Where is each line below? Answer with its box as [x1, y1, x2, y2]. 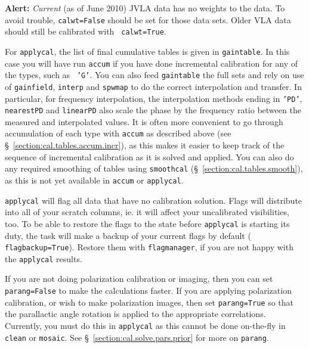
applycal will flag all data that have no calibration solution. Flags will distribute [5, 194, 302, 206]
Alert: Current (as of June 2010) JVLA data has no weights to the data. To [5, 2, 285, 14]
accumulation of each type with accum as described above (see [5, 127, 231, 139]
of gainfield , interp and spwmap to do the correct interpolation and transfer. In [5, 80, 302, 92]
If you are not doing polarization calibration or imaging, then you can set [5, 272, 273, 285]
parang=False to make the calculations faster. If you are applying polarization [5, 284, 292, 297]
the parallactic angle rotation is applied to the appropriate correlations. [5, 307, 266, 320]
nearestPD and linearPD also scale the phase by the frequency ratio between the [5, 104, 301, 116]
